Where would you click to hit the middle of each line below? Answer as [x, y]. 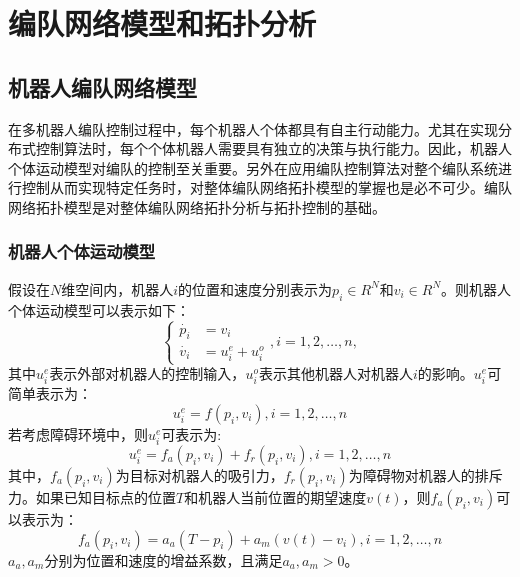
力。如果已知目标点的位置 [92, 497]
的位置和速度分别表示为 [255, 288]
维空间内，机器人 [117, 288]
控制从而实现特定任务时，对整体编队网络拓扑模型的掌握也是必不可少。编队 [266, 187]
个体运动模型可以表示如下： [99, 309]
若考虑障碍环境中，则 [78, 433]
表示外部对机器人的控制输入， [147, 373]
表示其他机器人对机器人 [335, 373]
